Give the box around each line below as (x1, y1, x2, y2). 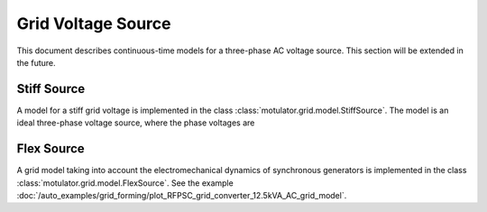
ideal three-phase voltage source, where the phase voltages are (16, 117, 255, 128)
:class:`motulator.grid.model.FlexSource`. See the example (16, 177, 234, 189)
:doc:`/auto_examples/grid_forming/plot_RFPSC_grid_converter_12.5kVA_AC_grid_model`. (16, 189, 347, 200)
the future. (16, 57, 56, 68)
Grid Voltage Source (16, 14, 171, 33)
